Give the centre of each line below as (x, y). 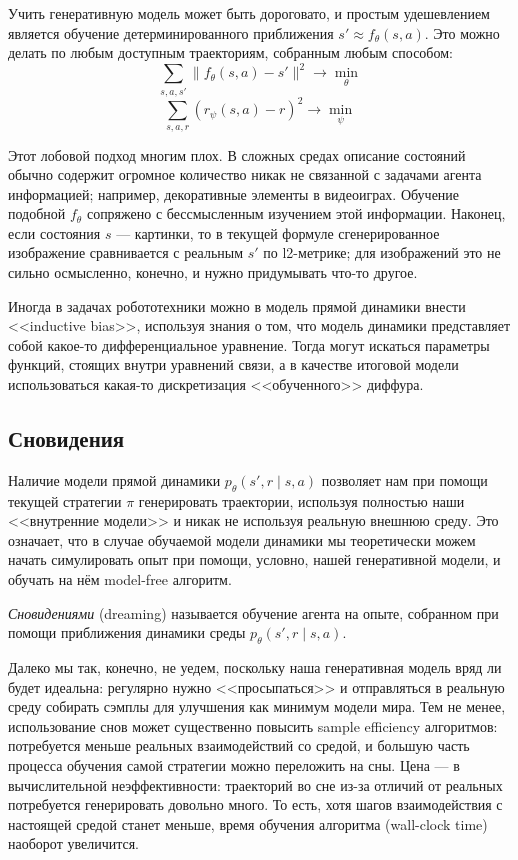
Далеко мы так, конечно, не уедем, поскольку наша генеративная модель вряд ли (255, 666)
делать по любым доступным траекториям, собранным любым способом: (230, 52)
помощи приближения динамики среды (127, 632)
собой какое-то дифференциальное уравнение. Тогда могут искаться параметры (249, 344)
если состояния (54, 232)
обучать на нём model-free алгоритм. (120, 579)
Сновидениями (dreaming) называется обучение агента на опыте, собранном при (253, 612)
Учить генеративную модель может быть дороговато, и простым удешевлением (249, 13)
